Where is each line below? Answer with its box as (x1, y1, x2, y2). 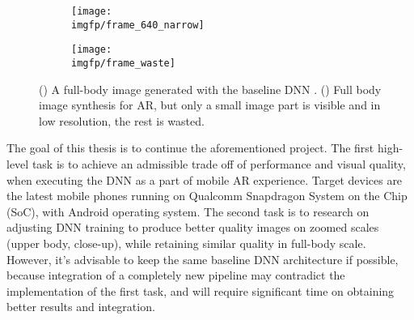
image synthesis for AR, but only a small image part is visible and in (39, 96, 381, 113)
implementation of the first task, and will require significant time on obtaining (6, 282, 395, 299)
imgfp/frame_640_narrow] (71, 19, 205, 31)
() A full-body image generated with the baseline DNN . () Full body (39, 80, 382, 97)
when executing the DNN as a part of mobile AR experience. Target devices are (6, 171, 403, 188)
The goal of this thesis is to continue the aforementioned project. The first (6, 139, 374, 156)
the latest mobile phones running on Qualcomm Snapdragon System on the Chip (6, 187, 408, 204)
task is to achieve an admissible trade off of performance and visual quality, (32, 156, 406, 172)
